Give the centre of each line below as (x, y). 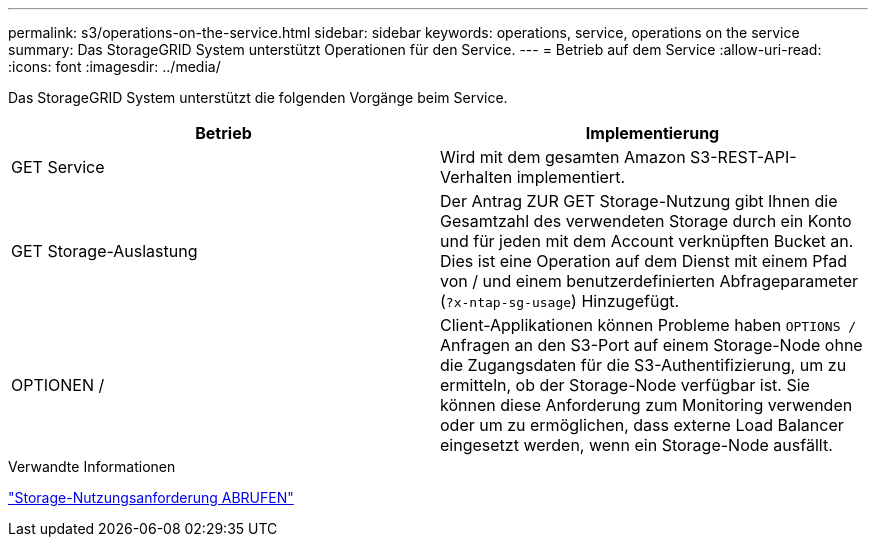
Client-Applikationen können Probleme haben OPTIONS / (648, 325)
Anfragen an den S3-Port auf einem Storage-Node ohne (651, 345)
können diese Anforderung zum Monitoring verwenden (646, 405)
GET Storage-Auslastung (104, 251)
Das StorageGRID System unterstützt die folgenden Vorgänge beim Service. (258, 97)
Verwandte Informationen (92, 466)
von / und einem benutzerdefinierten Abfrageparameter (649, 281)
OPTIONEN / (58, 385)
